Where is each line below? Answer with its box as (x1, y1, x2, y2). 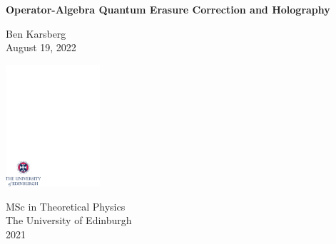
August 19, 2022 (6, 40, 76, 55)
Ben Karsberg (6, 26, 66, 41)
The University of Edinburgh (6, 213, 132, 228)
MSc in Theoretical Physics (6, 198, 126, 213)
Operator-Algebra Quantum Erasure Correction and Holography (6, 2, 330, 16)
